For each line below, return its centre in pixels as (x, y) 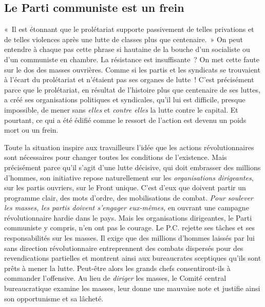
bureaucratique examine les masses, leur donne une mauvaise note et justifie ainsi (132, 288)
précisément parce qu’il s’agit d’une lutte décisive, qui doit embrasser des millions (132, 167)
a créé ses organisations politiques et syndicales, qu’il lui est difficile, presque (125, 100)
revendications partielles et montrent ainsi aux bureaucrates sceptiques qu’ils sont (133, 258)
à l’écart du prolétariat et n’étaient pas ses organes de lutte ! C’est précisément (129, 79)
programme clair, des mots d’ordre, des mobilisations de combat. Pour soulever (129, 197)
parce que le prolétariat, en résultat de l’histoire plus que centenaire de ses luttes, (132, 89)
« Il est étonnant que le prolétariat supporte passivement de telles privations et (129, 29)
